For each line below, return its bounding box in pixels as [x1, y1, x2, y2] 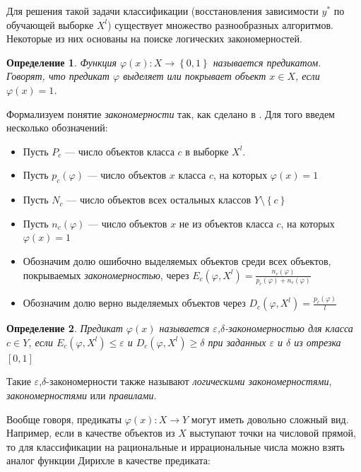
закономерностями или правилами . [6, 388, 157, 403]
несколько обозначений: [6, 120, 108, 135]
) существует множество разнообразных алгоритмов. [107, 17, 333, 32]
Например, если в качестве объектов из [6, 425, 175, 440]
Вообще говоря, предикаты [6, 411, 122, 426]
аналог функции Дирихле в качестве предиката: [6, 453, 211, 468]
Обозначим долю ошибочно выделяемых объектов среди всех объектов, [23, 253, 331, 268]
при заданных [208, 334, 266, 349]
